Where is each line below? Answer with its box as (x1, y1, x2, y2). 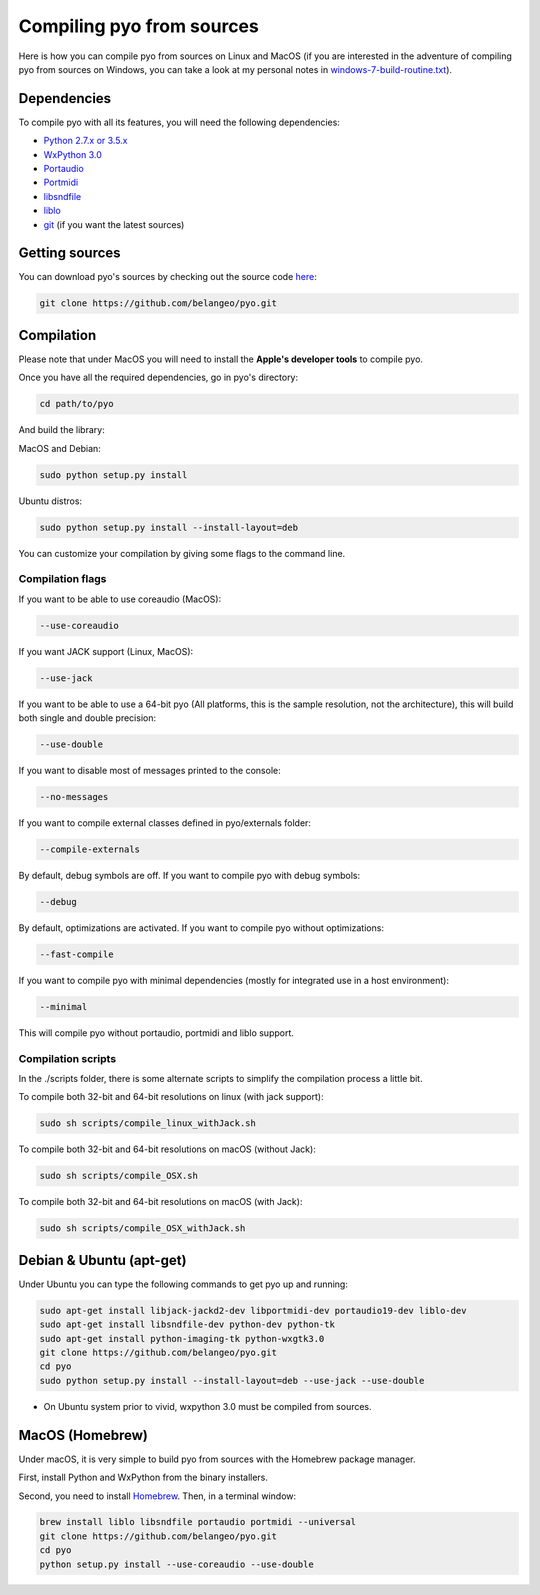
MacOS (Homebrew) (18, 1426, 149, 1444)
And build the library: (18, 424, 105, 436)
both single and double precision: (18, 712, 157, 724)
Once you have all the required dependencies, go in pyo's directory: (18, 371, 299, 384)
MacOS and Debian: (18, 442, 102, 454)
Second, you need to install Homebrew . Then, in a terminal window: (18, 1490, 297, 1502)
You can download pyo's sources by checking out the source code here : (18, 271, 317, 283)
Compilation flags (18, 572, 107, 586)
